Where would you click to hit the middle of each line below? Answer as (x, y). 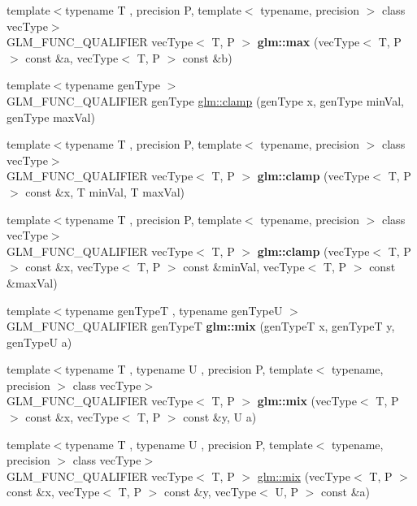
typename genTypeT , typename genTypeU (174, 310)
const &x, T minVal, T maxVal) (105, 191)
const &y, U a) (220, 417)
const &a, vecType (72, 57)
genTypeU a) (39, 342)
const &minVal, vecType (244, 267)
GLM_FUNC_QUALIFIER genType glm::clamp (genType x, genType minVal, (205, 100)
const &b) (207, 57)
